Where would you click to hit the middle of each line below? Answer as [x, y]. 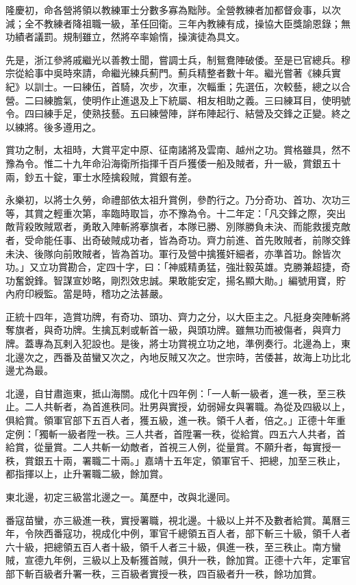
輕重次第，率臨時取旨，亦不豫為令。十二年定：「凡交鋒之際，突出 [199, 213]
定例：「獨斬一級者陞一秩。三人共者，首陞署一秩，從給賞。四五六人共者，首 [176, 433]
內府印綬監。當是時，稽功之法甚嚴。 [87, 294]
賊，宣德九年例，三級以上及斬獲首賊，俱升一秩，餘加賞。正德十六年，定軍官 [178, 560]
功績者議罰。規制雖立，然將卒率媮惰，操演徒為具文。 [125, 37]
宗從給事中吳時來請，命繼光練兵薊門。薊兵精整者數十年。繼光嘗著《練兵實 [173, 73]
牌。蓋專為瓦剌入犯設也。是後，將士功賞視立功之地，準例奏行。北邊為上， [173, 344]
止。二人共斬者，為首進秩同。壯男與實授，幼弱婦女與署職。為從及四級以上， [178, 407]
